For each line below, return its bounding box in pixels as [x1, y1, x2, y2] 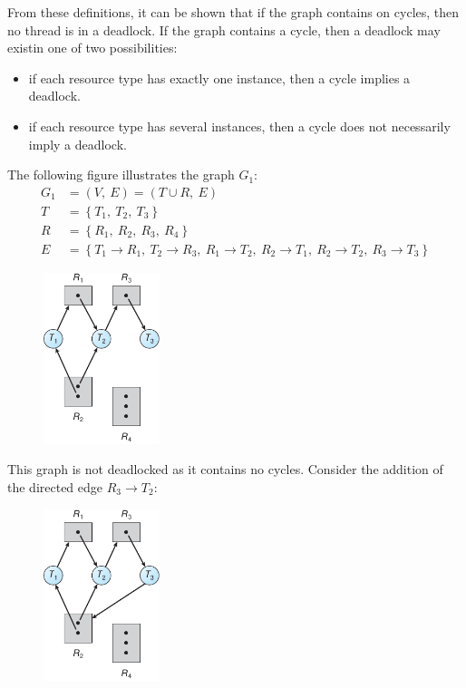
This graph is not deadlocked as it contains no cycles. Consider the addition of [7, 460, 443, 479]
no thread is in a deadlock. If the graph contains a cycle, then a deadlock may [7, 20, 441, 39]
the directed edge [7, 478, 103, 497]
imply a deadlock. [28, 134, 127, 153]
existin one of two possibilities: [7, 38, 178, 57]
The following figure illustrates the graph [7, 165, 235, 184]
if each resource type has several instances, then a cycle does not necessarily [28, 116, 451, 135]
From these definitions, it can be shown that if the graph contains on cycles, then [7, 3, 460, 21]
